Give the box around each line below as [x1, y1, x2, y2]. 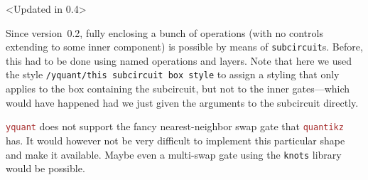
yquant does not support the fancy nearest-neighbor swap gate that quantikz [6, 119, 344, 134]
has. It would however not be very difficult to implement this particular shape [6, 132, 345, 147]
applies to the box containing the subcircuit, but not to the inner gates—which [6, 81, 350, 96]
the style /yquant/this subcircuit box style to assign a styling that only [6, 67, 340, 82]
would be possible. [6, 161, 85, 176]
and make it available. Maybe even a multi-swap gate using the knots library [6, 147, 342, 162]
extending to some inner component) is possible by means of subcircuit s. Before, [6, 39, 363, 54]
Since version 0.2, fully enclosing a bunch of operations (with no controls [6, 25, 323, 40]
